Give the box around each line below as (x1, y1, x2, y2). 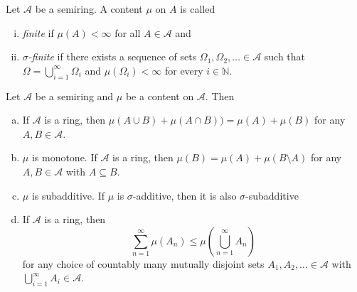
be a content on (125, 88, 194, 103)
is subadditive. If (31, 188, 105, 202)
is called (180, 1, 215, 16)
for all (114, 25, 141, 40)
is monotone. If (31, 150, 97, 165)
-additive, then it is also (132, 188, 237, 202)
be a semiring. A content (35, 1, 143, 16)
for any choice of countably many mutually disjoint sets (22, 256, 265, 271)
